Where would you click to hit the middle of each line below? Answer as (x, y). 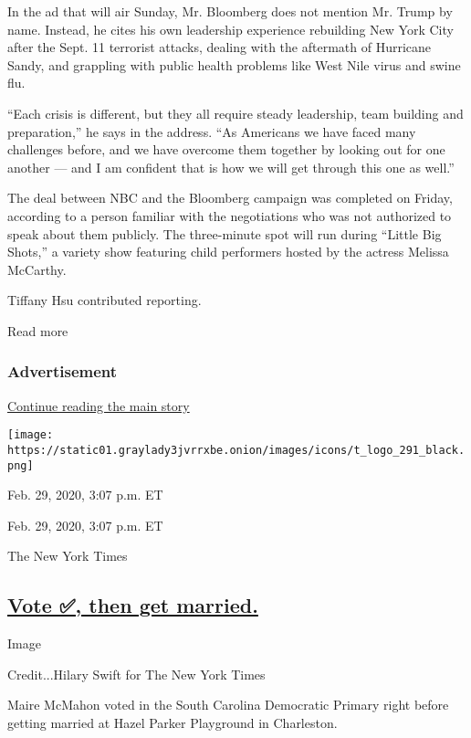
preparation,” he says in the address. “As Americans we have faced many (212, 131)
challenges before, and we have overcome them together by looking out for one (226, 149)
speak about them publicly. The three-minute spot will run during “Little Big (225, 233)
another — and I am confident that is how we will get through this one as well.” (231, 167)
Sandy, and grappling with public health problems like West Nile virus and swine (234, 64)
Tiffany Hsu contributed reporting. (105, 300)
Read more (38, 330)
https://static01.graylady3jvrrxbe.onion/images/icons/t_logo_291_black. (236, 450)
